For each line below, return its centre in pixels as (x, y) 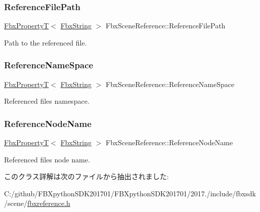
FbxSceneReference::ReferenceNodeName (169, 142)
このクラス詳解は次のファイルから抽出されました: (86, 176)
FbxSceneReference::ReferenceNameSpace (170, 84)
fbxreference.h (49, 203)
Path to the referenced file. (46, 42)
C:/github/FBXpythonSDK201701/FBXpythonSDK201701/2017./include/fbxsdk (130, 193)
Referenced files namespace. (47, 101)
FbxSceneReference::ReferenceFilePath (166, 26)
